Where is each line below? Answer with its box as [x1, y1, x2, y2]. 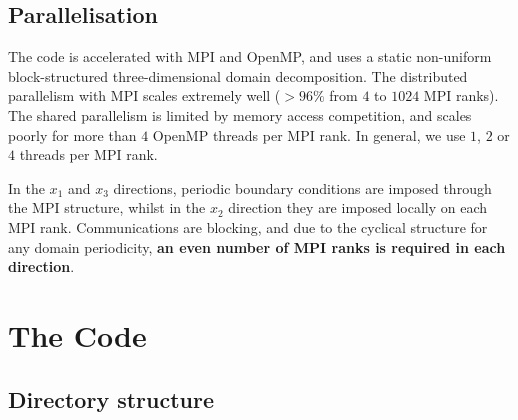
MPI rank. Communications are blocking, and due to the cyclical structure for [8, 216, 488, 237]
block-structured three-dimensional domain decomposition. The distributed [8, 65, 468, 86]
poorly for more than [8, 124, 137, 145]
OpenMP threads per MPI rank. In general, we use [152, 124, 466, 145]
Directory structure [8, 383, 215, 414]
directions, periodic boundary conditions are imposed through [113, 177, 492, 198]
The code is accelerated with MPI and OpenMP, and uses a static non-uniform [8, 46, 492, 67]
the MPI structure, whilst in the [8, 197, 206, 218]
